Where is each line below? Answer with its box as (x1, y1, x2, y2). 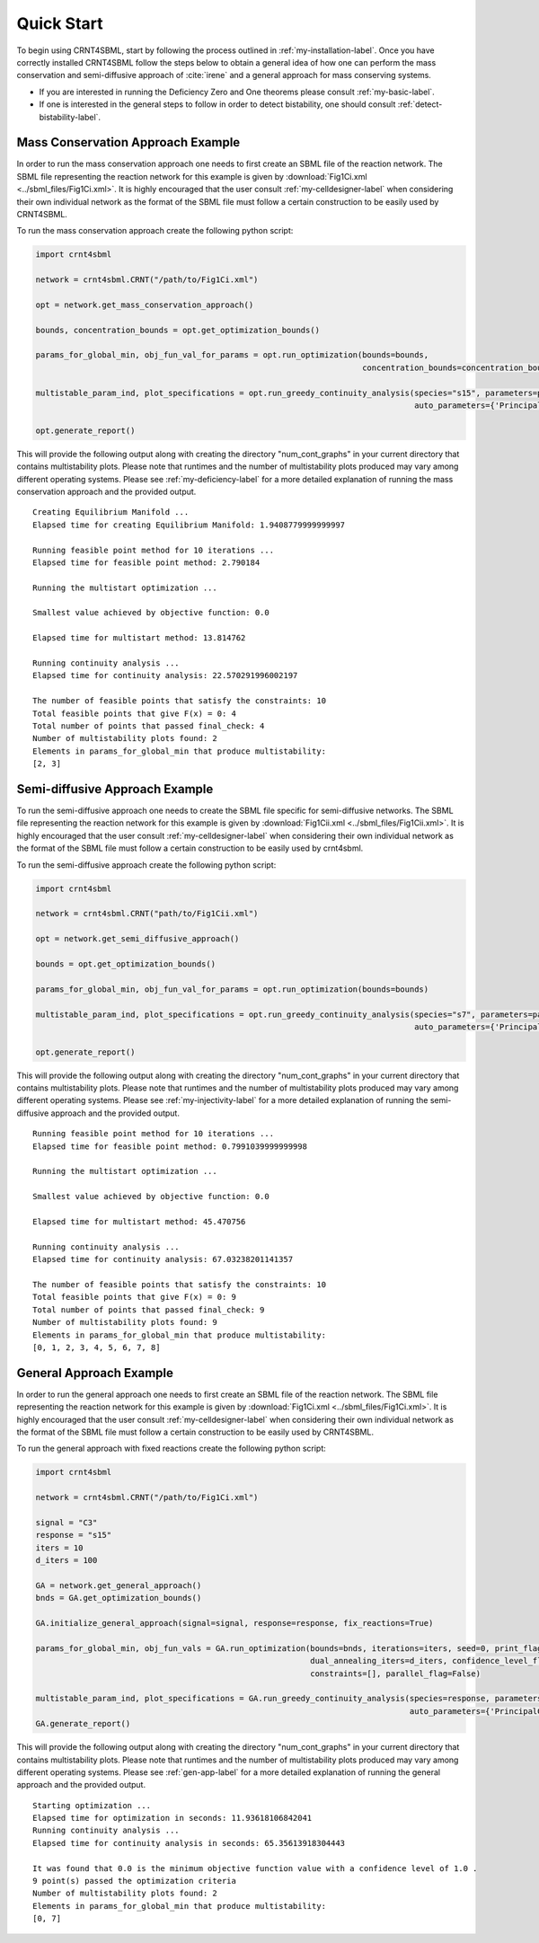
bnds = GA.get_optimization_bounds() (35, 1593, 202, 1603)
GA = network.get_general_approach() (35, 1580, 202, 1590)
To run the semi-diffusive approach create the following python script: (16, 859, 277, 870)
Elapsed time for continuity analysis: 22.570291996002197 (32, 670, 298, 681)
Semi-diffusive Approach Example (16, 782, 214, 797)
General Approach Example (16, 1365, 174, 1381)
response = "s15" (35, 1530, 112, 1541)
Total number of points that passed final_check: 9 (32, 1304, 265, 1315)
